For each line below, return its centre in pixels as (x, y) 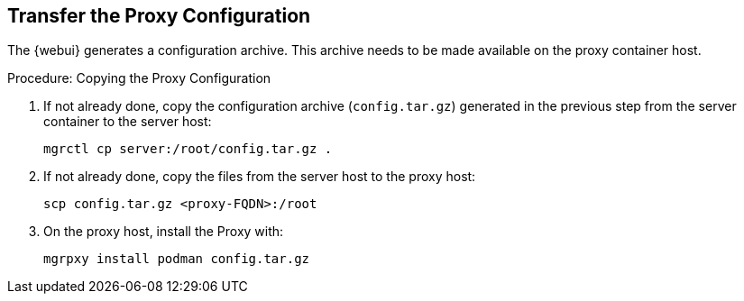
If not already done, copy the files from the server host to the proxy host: (260, 177)
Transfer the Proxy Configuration (159, 16)
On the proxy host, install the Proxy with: (164, 232)
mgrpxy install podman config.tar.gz (177, 259)
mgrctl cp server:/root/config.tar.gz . (188, 149)
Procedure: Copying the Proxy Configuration (139, 78)
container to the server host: (128, 122)
